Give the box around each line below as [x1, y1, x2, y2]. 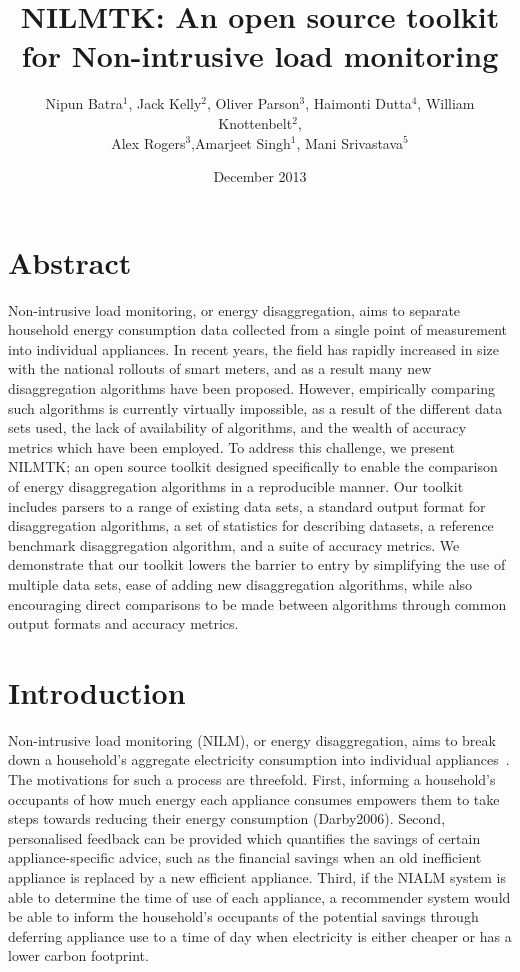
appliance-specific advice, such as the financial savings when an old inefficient [8, 847, 482, 868]
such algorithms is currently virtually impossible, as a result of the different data [8, 397, 503, 418]
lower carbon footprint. [8, 945, 149, 966]
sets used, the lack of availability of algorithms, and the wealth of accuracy [8, 417, 467, 438]
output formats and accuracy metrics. [8, 613, 239, 634]
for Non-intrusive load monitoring [21, 35, 499, 76]
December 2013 [213, 166, 307, 187]
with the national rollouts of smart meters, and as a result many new [8, 358, 432, 379]
